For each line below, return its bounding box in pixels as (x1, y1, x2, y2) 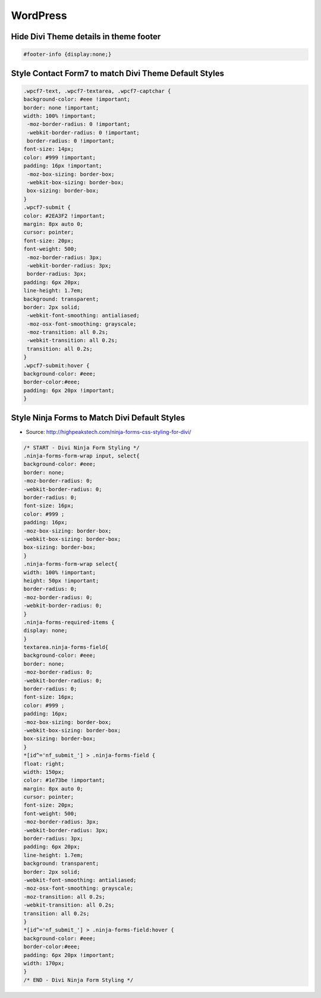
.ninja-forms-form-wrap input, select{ (23, 452, 140, 459)
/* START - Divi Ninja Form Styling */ (23, 444, 140, 451)
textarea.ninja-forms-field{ (23, 644, 109, 651)
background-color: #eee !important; (23, 96, 131, 103)
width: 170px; (23, 960, 65, 966)
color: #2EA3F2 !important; (23, 212, 105, 219)
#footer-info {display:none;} (23, 51, 112, 58)
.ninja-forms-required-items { (23, 619, 115, 625)
